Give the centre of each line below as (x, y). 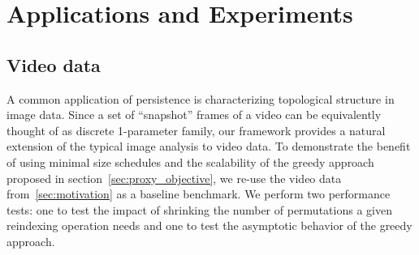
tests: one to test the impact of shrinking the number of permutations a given (199, 209)
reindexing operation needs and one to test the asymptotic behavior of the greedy (209, 225)
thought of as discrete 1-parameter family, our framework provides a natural (196, 130)
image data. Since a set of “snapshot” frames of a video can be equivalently (194, 115)
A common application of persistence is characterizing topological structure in (201, 98)
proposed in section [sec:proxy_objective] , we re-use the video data (174, 178)
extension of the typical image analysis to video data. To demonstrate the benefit (209, 146)
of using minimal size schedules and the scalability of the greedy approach (190, 161)
